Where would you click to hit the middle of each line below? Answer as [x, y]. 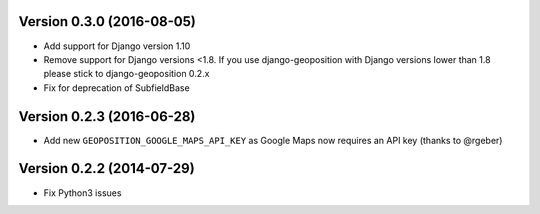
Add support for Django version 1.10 [117, 46]
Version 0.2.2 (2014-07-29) [106, 168]
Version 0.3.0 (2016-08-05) [107, 21]
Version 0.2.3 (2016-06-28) [107, 116]
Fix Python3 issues [82, 192]
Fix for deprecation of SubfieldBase [116, 87]
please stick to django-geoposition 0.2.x [126, 74]
